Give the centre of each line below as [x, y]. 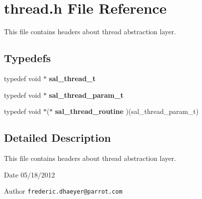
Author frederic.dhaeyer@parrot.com [63, 191]
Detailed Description [58, 138]
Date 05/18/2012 [30, 174]
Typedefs [27, 58]
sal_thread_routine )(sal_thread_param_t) [127, 111]
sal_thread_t [72, 78]
